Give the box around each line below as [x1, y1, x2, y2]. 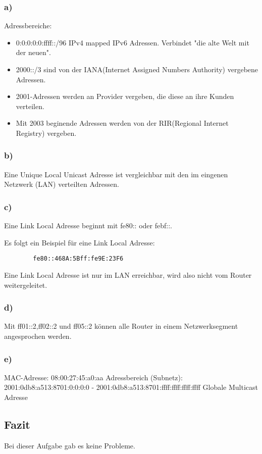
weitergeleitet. [4, 279, 47, 290]
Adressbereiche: [4, 20, 52, 31]
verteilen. [16, 100, 44, 111]
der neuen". [16, 47, 51, 58]
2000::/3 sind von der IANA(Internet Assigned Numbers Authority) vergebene [16, 64, 258, 74]
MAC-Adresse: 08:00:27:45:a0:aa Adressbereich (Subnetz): [4, 372, 183, 382]
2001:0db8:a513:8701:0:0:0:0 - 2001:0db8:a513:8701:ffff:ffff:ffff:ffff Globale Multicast [4, 382, 258, 392]
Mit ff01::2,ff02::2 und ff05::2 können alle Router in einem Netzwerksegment [4, 321, 238, 331]
